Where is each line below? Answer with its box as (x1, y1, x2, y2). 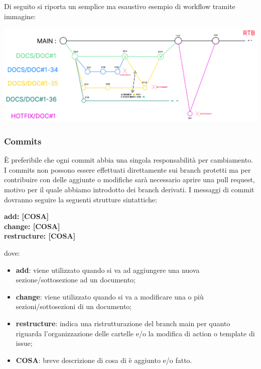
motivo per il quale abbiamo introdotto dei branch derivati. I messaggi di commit (4, 184, 254, 195)
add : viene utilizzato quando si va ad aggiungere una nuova (16, 264, 200, 275)
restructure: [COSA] (4, 231, 76, 241)
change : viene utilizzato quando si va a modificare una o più (16, 291, 204, 302)
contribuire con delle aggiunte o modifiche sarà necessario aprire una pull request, (4, 174, 255, 185)
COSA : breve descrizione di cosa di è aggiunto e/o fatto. (16, 354, 192, 365)
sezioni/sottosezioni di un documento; (16, 301, 132, 312)
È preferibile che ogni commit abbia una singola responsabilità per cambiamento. (4, 155, 253, 165)
